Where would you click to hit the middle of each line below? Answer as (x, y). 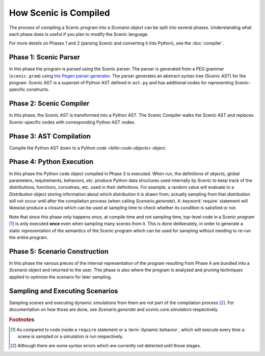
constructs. (38, 89)
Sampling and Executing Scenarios (64, 291)
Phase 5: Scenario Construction (59, 251)
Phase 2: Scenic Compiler (49, 104)
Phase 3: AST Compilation (50, 136)
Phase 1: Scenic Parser (45, 57)
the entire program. (29, 237)
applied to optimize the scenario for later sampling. (61, 277)
